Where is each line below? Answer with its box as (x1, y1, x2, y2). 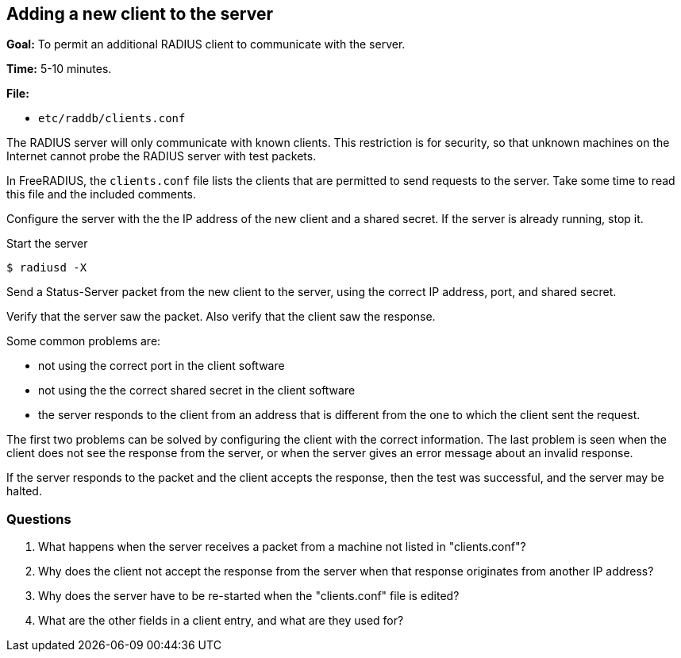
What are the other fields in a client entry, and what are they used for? (38, 614, 404, 628)
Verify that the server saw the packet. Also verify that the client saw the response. (6, 310, 436, 324)
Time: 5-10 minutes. (6, 62, 112, 76)
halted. (6, 484, 42, 498)
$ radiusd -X (6, 261, 87, 275)
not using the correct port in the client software (38, 359, 285, 373)
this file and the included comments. (6, 187, 197, 202)
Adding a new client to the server (6, 4, 274, 24)
